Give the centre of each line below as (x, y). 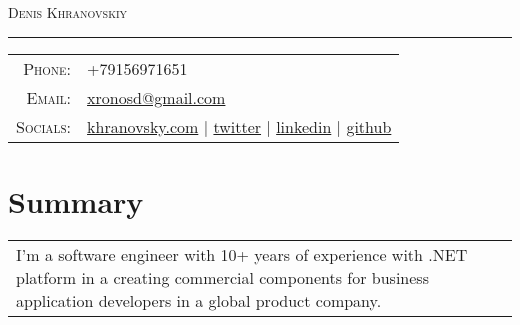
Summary (76, 200)
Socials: (44, 126)
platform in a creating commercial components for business (222, 277)
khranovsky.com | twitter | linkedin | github (239, 126)
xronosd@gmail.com (156, 97)
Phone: (47, 68)
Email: (49, 97)
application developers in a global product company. (199, 300)
